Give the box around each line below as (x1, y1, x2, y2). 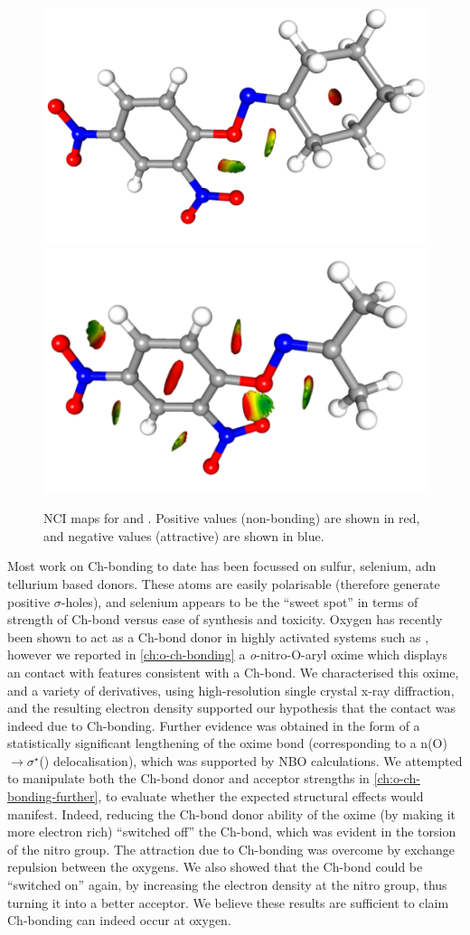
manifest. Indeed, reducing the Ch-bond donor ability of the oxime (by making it (7, 804, 456, 823)
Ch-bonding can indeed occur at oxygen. (7, 911, 231, 930)
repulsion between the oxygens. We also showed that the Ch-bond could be (7, 857, 423, 876)
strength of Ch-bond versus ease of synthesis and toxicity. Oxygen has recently (7, 610, 443, 629)
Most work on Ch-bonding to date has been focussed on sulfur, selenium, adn (7, 556, 437, 575)
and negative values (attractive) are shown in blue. (43, 526, 324, 545)
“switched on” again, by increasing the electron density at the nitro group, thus (7, 875, 447, 894)
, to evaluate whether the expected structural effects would (98, 787, 424, 806)
